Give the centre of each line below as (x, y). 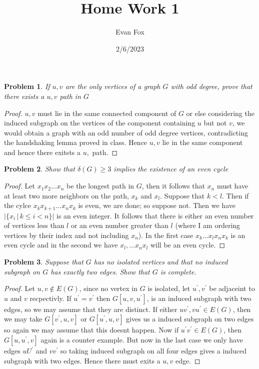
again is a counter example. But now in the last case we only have (142, 340)
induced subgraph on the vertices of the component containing (100, 123)
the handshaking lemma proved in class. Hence (76, 142)
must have (232, 186)
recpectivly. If (50, 298)
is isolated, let (169, 288)
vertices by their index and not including (66, 235)
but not (215, 123)
